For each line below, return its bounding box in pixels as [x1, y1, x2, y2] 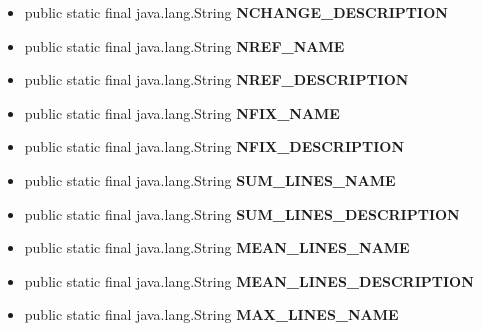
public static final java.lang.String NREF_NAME [24, 35, 345, 56]
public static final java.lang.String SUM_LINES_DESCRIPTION [24, 203, 460, 224]
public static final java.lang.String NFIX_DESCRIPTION [24, 136, 405, 157]
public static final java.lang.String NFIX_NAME [24, 102, 340, 123]
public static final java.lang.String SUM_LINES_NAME [24, 169, 396, 190]
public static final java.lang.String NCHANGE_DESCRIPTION [24, 2, 448, 22]
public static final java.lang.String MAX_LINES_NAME [24, 304, 399, 325]
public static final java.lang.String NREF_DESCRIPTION [24, 69, 409, 90]
